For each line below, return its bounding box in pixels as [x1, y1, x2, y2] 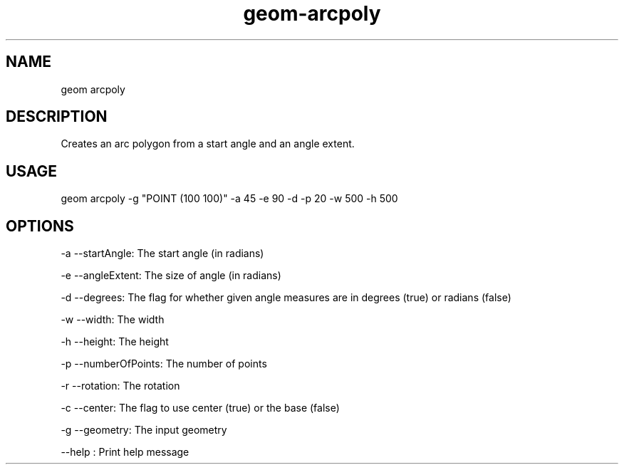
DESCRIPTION [6, 108, 108, 126]
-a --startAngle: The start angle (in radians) [61, 247, 264, 260]
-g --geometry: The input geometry [61, 424, 227, 437]
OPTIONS [6, 216, 74, 235]
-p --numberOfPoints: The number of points [61, 357, 267, 370]
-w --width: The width [61, 313, 165, 326]
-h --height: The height [61, 335, 169, 348]
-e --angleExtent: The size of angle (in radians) [61, 269, 281, 282]
